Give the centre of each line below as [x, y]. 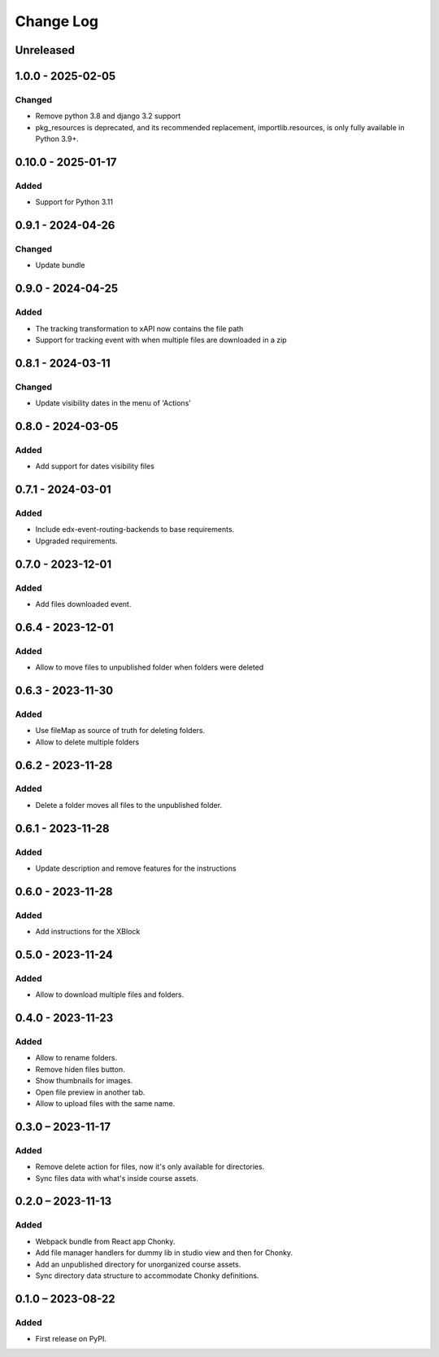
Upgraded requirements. [76, 541]
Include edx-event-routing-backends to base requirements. [135, 529]
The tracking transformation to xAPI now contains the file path [139, 328]
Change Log [57, 21]
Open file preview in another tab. [90, 1092]
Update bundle [60, 266]
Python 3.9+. [57, 139]
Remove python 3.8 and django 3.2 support [108, 116]
